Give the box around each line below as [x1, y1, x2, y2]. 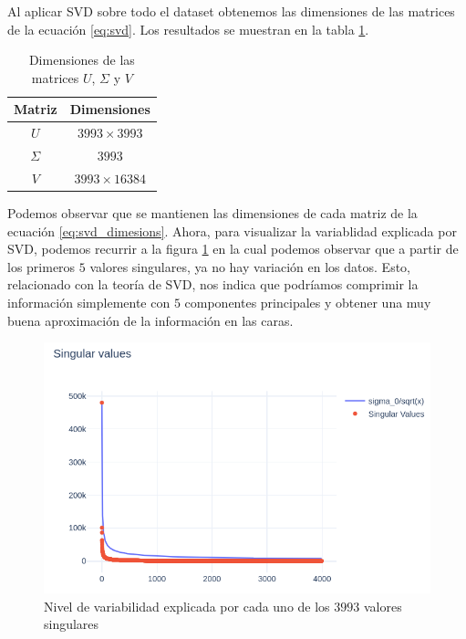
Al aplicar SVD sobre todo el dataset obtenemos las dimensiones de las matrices [7, 2, 455, 20]
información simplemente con [7, 292, 171, 311]
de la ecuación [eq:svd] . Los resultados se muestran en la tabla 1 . [7, 19, 369, 38]
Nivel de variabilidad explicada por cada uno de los [44, 596, 330, 615]
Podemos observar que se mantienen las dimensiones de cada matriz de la [7, 204, 418, 222]
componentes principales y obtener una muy [184, 292, 431, 311]
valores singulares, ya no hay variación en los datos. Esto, [89, 257, 410, 276]
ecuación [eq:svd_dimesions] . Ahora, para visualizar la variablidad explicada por [7, 221, 457, 240]
